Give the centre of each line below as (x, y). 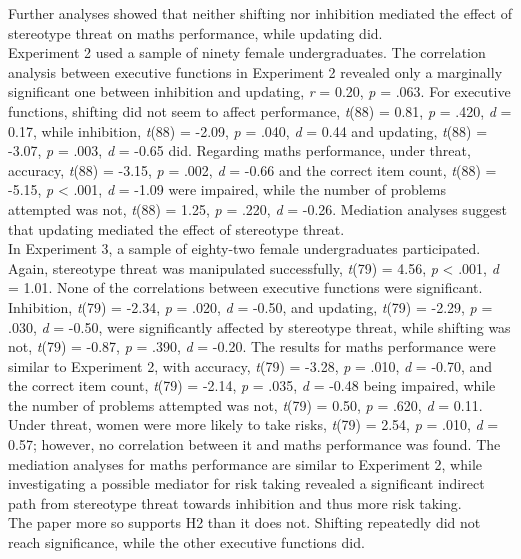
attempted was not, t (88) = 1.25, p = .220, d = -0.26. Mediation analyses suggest (257, 208)
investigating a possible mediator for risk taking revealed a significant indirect (246, 483)
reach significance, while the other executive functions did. (186, 542)
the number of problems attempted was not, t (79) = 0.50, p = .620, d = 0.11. (245, 404)
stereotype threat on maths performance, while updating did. (195, 32)
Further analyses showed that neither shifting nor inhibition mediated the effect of (260, 13)
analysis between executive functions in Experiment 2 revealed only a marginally (255, 71)
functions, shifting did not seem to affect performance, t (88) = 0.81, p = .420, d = (260, 110)
